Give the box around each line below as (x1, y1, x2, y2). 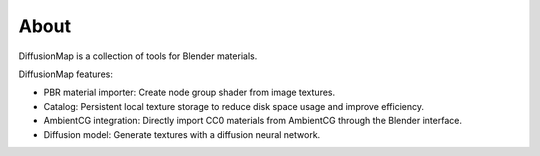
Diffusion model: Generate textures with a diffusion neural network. (43, 128, 321, 140)
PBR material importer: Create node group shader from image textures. (43, 86, 336, 99)
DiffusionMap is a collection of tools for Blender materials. (18, 50, 258, 62)
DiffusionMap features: (18, 68, 114, 80)
